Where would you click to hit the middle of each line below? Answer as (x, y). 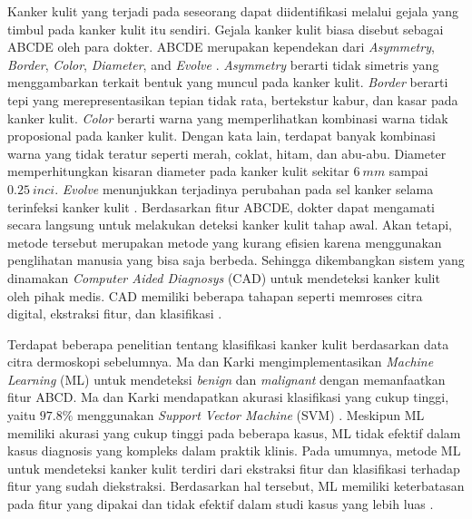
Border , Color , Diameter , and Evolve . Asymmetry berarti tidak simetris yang (223, 64)
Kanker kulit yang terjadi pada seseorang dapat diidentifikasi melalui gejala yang (233, 11)
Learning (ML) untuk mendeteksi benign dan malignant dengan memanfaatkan (226, 379)
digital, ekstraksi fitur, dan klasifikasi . (115, 313)
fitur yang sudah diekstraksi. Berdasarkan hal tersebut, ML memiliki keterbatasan (236, 486)
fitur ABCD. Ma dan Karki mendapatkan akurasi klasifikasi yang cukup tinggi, (228, 397)
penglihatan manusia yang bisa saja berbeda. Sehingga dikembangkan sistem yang (236, 260)
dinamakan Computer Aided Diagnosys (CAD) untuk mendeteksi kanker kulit (224, 277)
